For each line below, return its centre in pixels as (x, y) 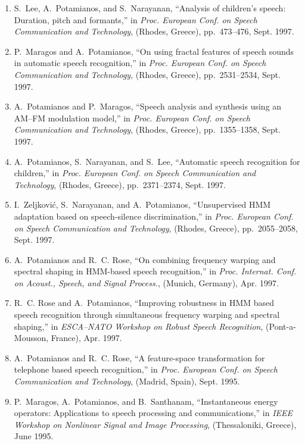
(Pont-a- (281, 326)
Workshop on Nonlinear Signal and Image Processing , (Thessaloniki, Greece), (155, 424)
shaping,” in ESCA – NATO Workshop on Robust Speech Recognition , (139, 326)
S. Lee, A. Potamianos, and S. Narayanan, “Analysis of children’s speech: (150, 8)
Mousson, (31, 338)
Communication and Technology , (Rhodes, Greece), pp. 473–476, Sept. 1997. (154, 31)
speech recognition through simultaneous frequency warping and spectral (147, 315)
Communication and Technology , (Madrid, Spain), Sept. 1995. (127, 381)
